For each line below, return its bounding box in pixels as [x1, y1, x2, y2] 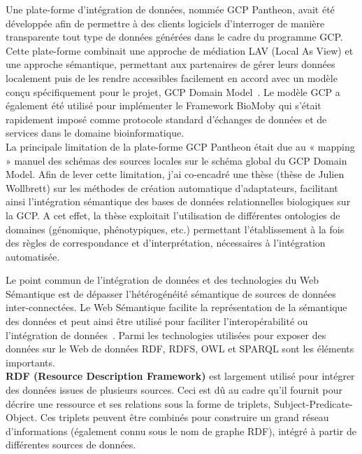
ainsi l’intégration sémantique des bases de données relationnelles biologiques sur [6, 194, 351, 209]
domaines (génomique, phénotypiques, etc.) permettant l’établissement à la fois [6, 221, 345, 236]
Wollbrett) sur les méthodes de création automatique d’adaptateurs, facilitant [6, 180, 338, 195]
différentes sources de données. [6, 437, 136, 452]
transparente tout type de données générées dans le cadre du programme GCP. [6, 29, 343, 44]
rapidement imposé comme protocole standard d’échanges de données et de [6, 111, 327, 126]
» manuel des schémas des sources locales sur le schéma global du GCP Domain [6, 153, 347, 167]
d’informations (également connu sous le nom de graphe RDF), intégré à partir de [6, 423, 356, 438]
